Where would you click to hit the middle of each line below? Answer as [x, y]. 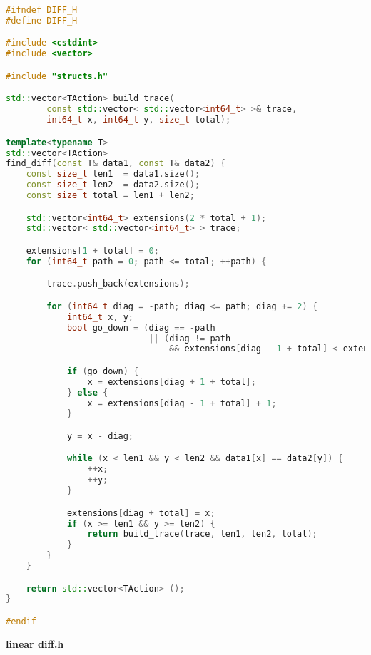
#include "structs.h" [57, 76]
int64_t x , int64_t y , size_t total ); [139, 120]
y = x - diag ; [100, 436]
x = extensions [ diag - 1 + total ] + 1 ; [182, 403]
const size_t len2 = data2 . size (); [113, 185]
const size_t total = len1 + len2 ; [110, 195]
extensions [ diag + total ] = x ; [141, 513]
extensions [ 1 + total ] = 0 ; [92, 251]
